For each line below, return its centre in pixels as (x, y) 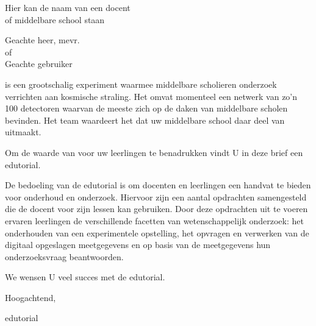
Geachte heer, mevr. (42, 40)
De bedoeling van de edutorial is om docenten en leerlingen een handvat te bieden (158, 185)
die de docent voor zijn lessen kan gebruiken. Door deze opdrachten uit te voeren (156, 209)
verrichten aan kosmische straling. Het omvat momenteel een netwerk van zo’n (151, 96)
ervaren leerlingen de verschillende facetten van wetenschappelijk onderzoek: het (154, 220)
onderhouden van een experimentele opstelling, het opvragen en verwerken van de (157, 232)
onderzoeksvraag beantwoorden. (64, 256)
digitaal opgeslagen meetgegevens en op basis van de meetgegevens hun (138, 245)
